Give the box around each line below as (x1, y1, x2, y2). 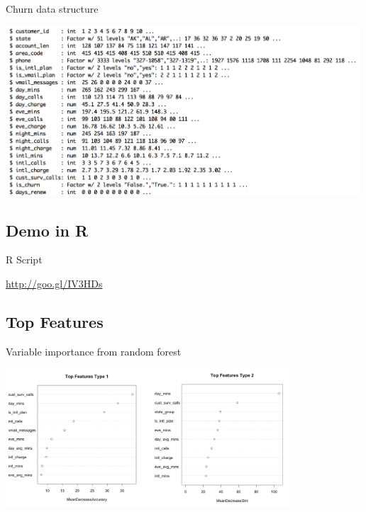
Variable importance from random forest (6, 343, 182, 358)
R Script (6, 252, 43, 267)
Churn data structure (6, 1, 99, 16)
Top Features (6, 310, 104, 332)
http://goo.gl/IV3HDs (6, 275, 103, 290)
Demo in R (6, 219, 89, 241)
